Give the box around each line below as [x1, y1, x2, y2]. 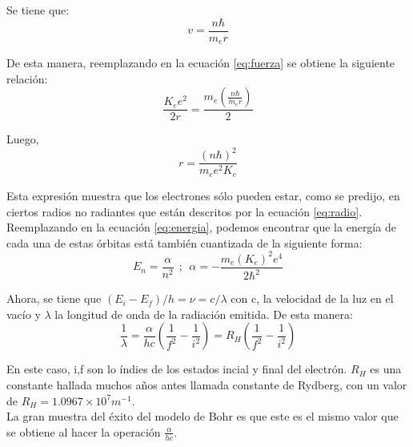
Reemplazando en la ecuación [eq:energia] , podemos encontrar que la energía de [6, 219, 396, 236]
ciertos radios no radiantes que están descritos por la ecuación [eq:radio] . [6, 203, 363, 219]
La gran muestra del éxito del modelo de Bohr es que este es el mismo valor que [6, 408, 399, 425]
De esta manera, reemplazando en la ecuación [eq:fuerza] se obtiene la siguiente [6, 54, 395, 71]
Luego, [6, 131, 39, 147]
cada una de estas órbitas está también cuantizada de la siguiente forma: [6, 234, 363, 251]
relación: [6, 70, 48, 87]
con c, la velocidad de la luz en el [231, 290, 394, 307]
